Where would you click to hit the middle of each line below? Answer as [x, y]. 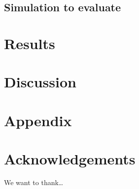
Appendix [38, 120]
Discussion [40, 82]
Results [30, 43]
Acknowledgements [70, 159]
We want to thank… [34, 182]
